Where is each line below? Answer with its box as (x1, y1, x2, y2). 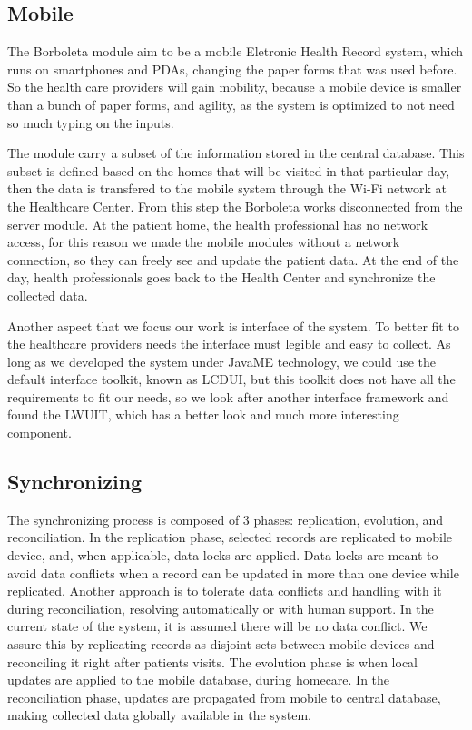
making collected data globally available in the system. (7, 705, 311, 725)
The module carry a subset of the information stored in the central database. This (7, 143, 465, 163)
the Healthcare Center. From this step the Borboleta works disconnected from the (7, 196, 463, 215)
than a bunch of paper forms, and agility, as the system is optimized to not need (7, 94, 455, 113)
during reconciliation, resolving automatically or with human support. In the (7, 598, 434, 617)
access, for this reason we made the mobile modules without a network (7, 232, 400, 252)
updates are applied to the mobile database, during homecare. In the (7, 670, 390, 689)
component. (7, 423, 72, 442)
